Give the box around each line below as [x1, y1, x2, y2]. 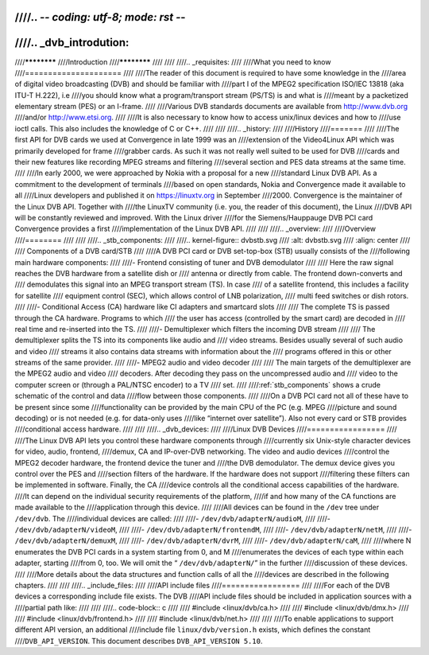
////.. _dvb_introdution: [14, 36, 129, 49]
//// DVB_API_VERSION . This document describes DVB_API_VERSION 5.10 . [14, 636, 263, 645]
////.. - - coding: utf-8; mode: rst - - [14, 10, 186, 24]
